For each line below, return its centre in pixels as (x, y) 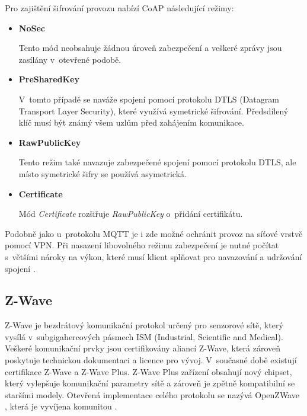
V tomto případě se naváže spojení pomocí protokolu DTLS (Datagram (149, 99)
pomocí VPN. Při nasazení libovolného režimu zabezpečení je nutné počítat (142, 245)
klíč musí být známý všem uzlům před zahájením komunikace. (131, 122)
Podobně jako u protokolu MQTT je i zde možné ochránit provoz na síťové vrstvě (154, 233)
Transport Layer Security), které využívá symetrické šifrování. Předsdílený (153, 111)
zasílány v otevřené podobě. (70, 59)
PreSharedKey (49, 79)
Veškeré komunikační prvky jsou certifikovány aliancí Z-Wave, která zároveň (143, 348)
